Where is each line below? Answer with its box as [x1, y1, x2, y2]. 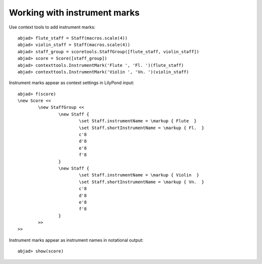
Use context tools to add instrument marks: [9, 24, 96, 30]
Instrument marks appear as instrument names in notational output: [9, 237, 144, 243]
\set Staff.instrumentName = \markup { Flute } [79, 118, 197, 124]
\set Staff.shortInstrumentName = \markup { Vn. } [79, 179, 205, 185]
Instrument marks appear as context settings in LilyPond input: [9, 80, 134, 86]
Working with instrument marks [9, 7, 140, 18]
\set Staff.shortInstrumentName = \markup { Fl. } [79, 125, 205, 131]
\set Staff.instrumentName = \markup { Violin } [79, 172, 199, 178]
